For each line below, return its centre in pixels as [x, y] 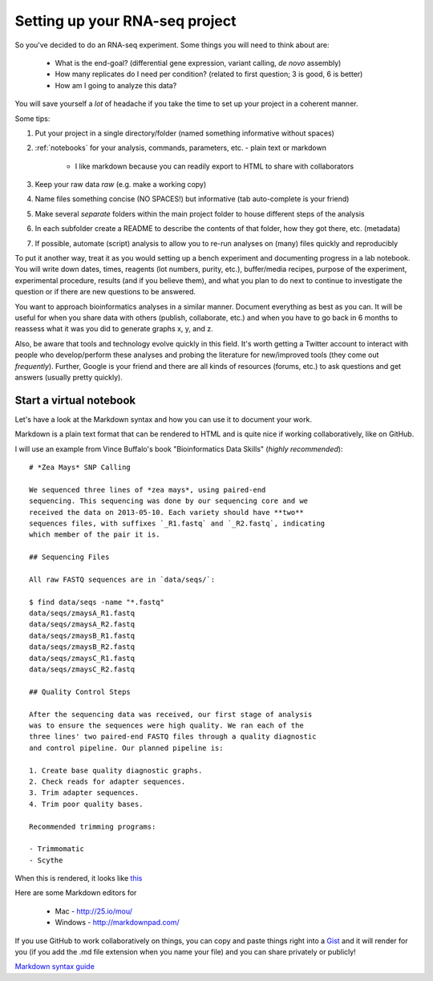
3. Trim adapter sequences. [84, 793]
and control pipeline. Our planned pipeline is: [126, 748]
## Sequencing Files [69, 557]
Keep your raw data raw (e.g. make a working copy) [121, 184]
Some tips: [32, 118]
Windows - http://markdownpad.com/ [117, 922]
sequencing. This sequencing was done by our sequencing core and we [169, 501]
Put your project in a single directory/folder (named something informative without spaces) [184, 133]
